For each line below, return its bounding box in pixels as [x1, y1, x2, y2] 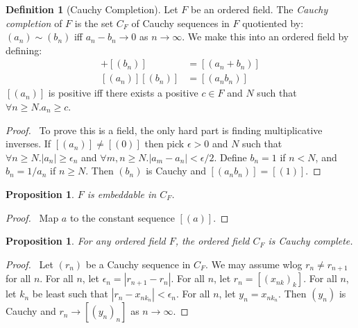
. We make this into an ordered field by [182, 29, 349, 44]
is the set [74, 15, 114, 30]
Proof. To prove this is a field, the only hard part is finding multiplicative [6, 122, 323, 137]
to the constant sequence [69, 210, 175, 224]
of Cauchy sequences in [131, 15, 230, 30]
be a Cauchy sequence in [85, 256, 191, 271]
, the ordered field [175, 233, 250, 248]
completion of [6, 15, 62, 30]
